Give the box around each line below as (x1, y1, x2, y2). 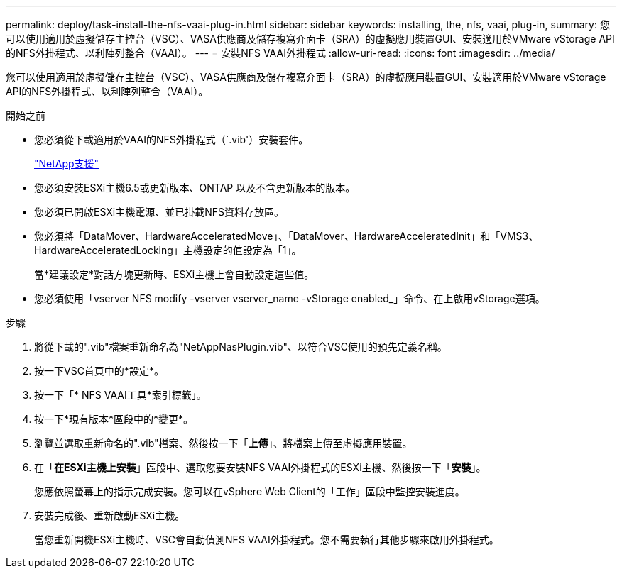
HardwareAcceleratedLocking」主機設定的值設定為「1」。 (34, 244, 302, 256)
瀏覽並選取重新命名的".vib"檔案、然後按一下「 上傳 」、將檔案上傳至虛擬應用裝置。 (34, 437, 413, 449)
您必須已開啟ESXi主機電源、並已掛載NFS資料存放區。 (34, 206, 284, 218)
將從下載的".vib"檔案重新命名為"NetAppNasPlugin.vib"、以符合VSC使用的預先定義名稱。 (34, 341, 447, 353)
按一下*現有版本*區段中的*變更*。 (34, 413, 194, 425)
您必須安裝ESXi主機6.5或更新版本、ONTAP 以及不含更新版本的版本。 (34, 182, 356, 194)
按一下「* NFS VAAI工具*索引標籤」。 (34, 389, 207, 401)
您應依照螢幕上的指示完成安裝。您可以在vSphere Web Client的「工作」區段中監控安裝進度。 (34, 485, 465, 497)
